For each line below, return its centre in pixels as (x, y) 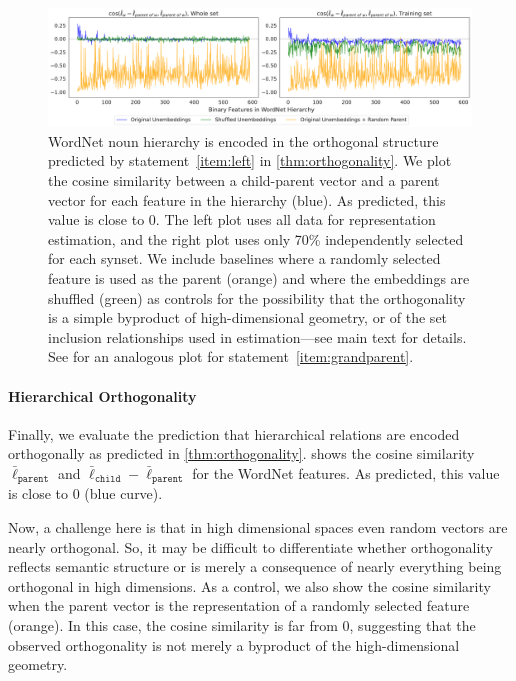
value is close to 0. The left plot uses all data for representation (242, 219)
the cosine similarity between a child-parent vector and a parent (244, 180)
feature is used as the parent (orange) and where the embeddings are (259, 278)
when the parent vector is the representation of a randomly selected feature (239, 605)
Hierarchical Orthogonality (102, 395)
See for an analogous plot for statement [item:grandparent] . (231, 356)
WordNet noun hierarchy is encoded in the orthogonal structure (243, 140)
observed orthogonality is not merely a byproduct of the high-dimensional (234, 644)
